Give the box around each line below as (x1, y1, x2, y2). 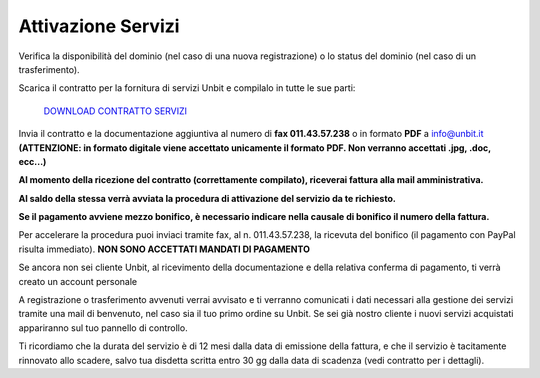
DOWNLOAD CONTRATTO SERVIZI (43, 105, 188, 117)
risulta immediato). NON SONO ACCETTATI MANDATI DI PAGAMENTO (18, 243, 310, 255)
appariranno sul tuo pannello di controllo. (18, 321, 189, 334)
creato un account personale (18, 275, 138, 287)
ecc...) (18, 155, 47, 167)
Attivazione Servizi (18, 15, 180, 37)
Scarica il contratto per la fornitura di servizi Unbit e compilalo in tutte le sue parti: (18, 82, 356, 94)
